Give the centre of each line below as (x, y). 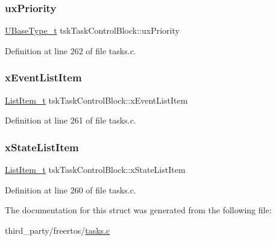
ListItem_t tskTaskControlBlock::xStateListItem (95, 170)
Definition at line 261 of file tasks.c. (71, 120)
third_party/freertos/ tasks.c (58, 230)
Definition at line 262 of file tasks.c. (71, 50)
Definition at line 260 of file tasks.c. (71, 189)
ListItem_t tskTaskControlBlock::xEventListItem (96, 100)
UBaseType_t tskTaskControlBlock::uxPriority (92, 30)
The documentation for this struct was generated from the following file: (138, 210)
